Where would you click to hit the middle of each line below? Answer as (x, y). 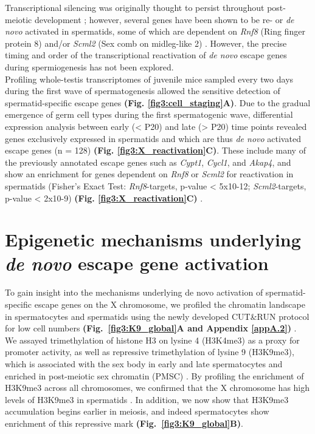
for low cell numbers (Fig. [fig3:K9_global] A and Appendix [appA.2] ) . (151, 328)
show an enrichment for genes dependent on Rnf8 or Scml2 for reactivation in (149, 174)
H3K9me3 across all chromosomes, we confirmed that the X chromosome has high (157, 388)
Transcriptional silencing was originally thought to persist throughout (135, 7)
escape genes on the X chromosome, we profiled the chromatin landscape (170, 304)
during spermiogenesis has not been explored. (89, 66)
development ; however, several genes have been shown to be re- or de (164, 19)
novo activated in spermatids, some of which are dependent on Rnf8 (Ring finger (155, 31)
